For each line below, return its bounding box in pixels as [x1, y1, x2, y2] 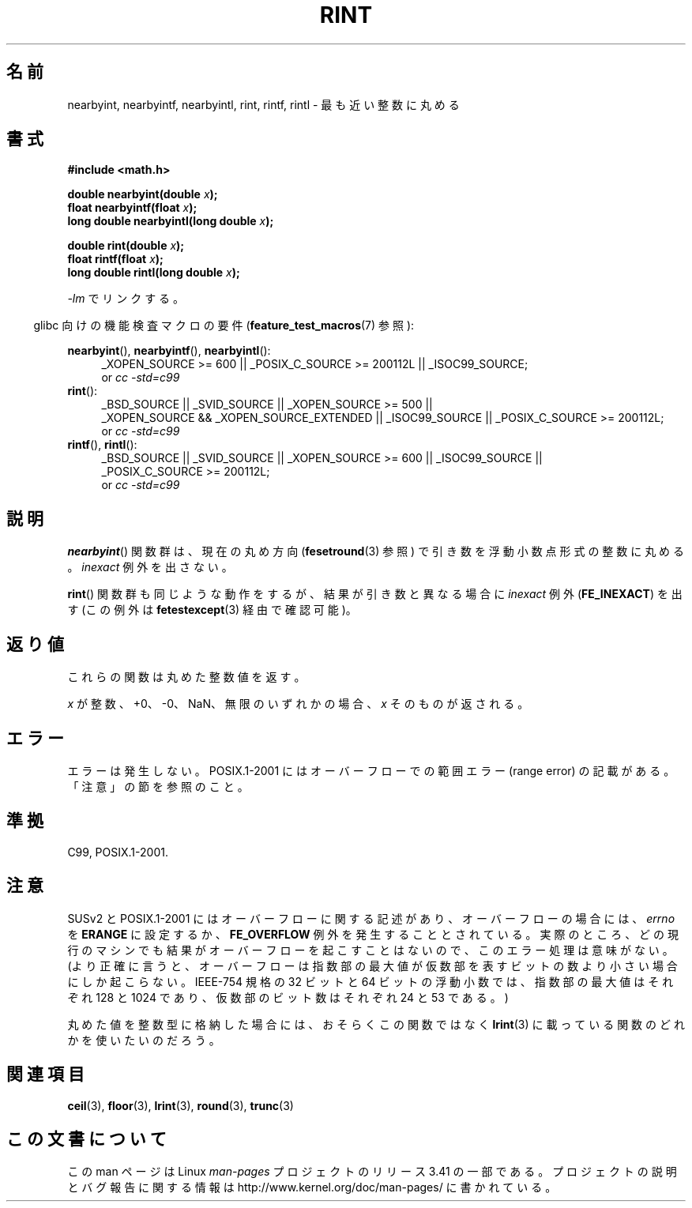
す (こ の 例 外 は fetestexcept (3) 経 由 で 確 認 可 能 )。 [67, 603, 357, 617]
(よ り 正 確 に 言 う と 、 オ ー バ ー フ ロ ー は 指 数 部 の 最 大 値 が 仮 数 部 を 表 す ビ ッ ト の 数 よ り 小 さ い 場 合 [67, 958, 678, 973]
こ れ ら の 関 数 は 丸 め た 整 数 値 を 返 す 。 [67, 670, 306, 684]
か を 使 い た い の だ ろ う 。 [67, 1033, 220, 1047]
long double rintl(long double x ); [67, 265, 240, 280]
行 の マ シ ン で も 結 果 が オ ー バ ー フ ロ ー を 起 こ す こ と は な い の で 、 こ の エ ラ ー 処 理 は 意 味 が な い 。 [67, 943, 674, 957]
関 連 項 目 [6, 1064, 85, 1085]
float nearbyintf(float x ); [67, 201, 197, 215]
